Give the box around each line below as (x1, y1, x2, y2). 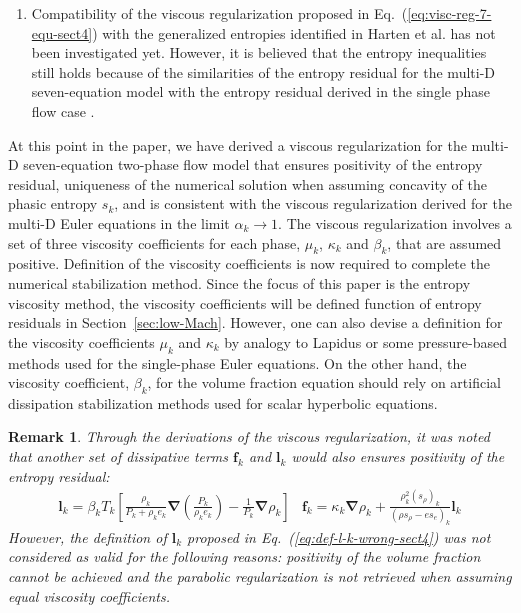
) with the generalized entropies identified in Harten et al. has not (92, 22, 496, 43)
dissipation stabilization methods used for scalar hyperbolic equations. (8, 392, 438, 413)
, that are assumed (387, 232, 502, 253)
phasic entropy (8, 193, 98, 214)
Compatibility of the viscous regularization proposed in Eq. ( (31, 3, 408, 23)
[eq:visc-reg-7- (407, 3, 492, 23)
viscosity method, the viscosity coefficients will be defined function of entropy (8, 292, 482, 313)
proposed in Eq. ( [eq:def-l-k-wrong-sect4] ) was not (187, 526, 491, 547)
